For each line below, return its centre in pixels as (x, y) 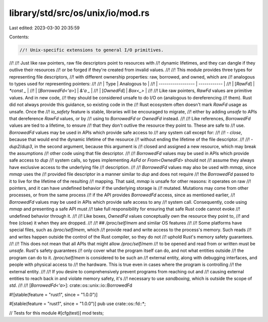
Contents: (19, 37)
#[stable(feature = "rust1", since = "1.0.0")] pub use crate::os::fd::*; (77, 304)
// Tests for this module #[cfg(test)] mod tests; (57, 313)
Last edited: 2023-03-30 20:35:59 (44, 28)
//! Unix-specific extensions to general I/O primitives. (92, 50)
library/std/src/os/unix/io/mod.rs (79, 13)
